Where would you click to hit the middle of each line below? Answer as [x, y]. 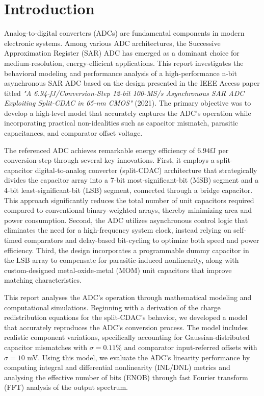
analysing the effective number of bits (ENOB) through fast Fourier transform [126, 377]
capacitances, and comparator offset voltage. [73, 133]
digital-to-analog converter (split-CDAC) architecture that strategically [146, 170]
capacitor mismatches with [46, 347]
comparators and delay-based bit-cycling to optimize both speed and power [142, 240]
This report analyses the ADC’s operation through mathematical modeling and [128, 297]
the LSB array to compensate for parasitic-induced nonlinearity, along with [122, 260]
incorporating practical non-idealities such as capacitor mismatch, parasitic [121, 123]
